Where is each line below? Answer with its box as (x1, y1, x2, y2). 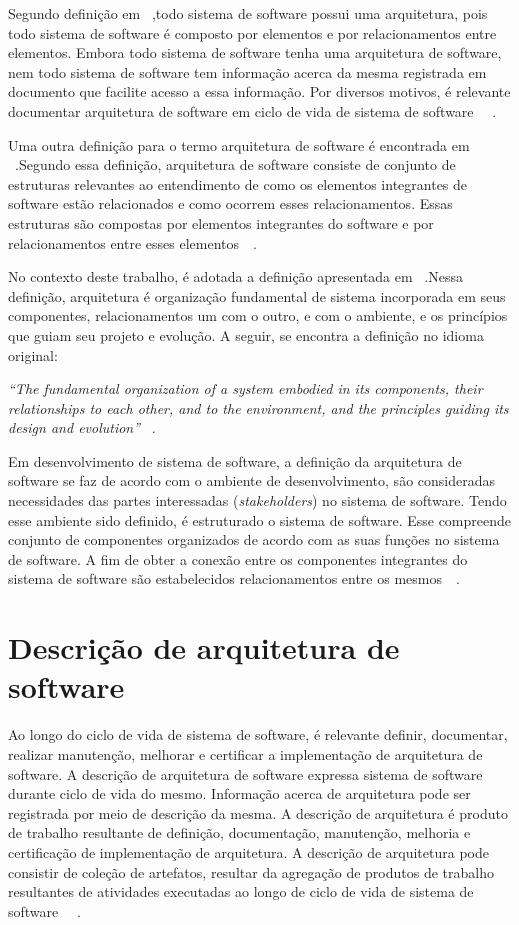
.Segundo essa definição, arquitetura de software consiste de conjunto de (15, 154, 456, 175)
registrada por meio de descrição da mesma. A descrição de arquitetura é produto (8, 802, 508, 823)
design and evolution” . (8, 417, 156, 438)
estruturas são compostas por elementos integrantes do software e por (8, 212, 434, 233)
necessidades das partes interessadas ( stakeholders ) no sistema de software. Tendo (8, 490, 507, 511)
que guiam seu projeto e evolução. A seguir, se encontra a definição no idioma (8, 324, 484, 345)
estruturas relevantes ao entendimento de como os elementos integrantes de (8, 173, 468, 194)
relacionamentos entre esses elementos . (8, 232, 257, 253)
